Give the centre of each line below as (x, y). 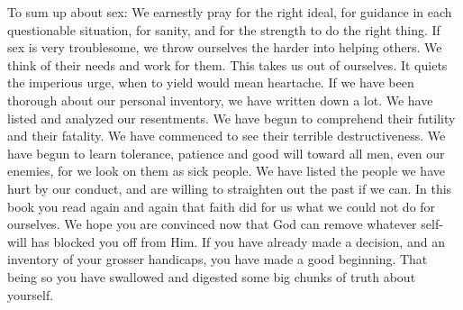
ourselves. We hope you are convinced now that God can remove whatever (212, 224)
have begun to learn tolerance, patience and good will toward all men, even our (226, 153)
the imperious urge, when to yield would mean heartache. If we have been (211, 82)
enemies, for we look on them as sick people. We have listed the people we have (226, 171)
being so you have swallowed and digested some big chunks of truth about (212, 276)
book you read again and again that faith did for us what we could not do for (222, 206)
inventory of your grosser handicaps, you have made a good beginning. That (218, 259)
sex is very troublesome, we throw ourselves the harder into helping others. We (225, 47)
